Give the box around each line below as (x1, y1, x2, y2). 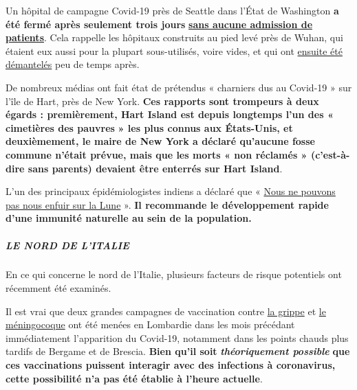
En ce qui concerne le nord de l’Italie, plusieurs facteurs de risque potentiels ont (6, 267, 342, 282)
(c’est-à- (310, 147, 350, 161)
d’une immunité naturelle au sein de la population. (6, 211, 252, 225)
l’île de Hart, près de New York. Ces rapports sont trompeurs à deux (6, 93, 319, 108)
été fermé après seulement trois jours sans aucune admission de (6, 16, 313, 31)
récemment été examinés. (6, 281, 111, 295)
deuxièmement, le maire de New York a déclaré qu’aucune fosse (6, 134, 315, 148)
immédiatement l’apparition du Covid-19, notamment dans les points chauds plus (6, 330, 349, 345)
